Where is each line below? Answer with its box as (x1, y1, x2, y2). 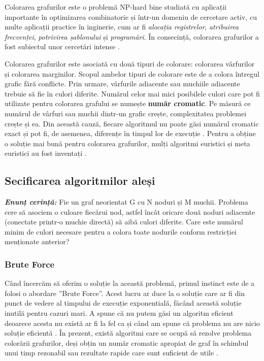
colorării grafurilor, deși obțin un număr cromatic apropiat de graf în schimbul (5, 337, 249, 348)
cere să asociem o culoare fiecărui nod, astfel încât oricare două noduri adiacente (5, 206, 255, 217)
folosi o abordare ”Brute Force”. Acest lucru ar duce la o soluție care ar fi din (5, 287, 245, 298)
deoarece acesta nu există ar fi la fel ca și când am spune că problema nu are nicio (5, 317, 260, 328)
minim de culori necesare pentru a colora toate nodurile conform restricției (5, 226, 237, 237)
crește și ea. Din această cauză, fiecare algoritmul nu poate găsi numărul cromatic (5, 118, 259, 128)
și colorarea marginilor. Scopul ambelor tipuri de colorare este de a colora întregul (5, 68, 259, 79)
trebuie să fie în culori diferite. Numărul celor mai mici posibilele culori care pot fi (5, 88, 260, 99)
